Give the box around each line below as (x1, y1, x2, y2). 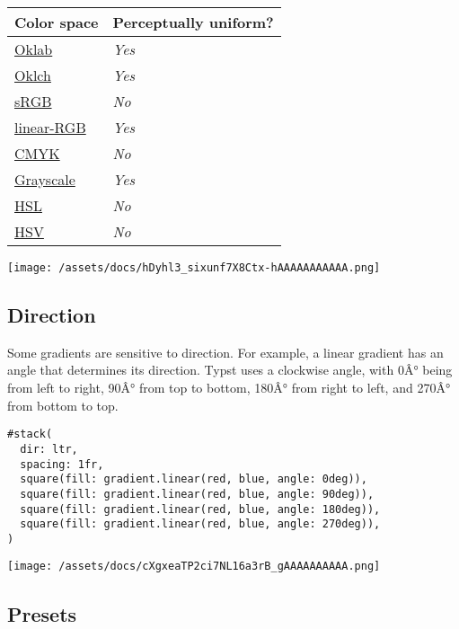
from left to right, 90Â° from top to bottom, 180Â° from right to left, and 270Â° (7, 378, 451, 397)
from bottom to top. (7, 395, 119, 414)
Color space (14, 12, 99, 32)
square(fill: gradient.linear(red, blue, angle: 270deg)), (20, 518, 381, 531)
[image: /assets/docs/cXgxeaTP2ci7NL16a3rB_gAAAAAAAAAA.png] (7, 560, 381, 573)
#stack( (7, 428, 53, 441)
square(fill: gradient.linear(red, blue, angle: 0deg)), (20, 473, 367, 486)
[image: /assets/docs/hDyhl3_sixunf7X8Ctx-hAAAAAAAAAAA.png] (7, 261, 381, 274)
